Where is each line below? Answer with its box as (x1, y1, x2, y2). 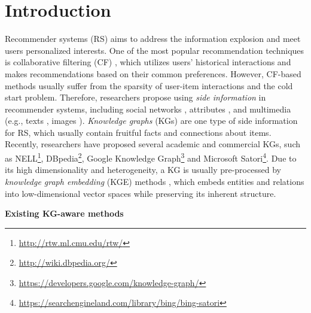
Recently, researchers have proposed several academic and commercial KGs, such (5, 138, 301, 150)
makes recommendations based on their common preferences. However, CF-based (5, 67, 301, 80)
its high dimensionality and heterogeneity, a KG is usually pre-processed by (5, 163, 281, 176)
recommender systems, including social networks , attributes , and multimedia (5, 102, 291, 115)
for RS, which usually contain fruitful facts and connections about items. (5, 126, 272, 138)
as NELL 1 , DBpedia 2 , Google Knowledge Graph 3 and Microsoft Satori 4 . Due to (5, 150, 297, 164)
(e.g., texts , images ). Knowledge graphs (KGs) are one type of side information (5, 114, 298, 127)
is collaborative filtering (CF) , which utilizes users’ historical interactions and (5, 56, 291, 68)
